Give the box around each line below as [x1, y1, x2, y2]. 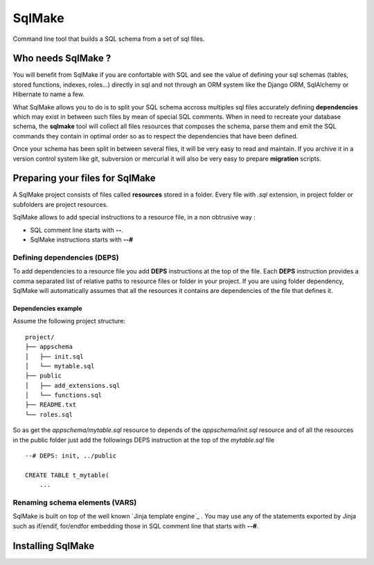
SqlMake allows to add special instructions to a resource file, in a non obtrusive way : [12, 213, 256, 222]
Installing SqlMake [12, 540, 95, 552]
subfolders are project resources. [12, 200, 109, 208]
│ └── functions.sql [25, 391, 103, 400]
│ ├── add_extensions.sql [25, 382, 121, 389]
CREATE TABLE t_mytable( [25, 471, 109, 479]
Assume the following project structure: [12, 317, 126, 325]
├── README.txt [25, 401, 77, 409]
